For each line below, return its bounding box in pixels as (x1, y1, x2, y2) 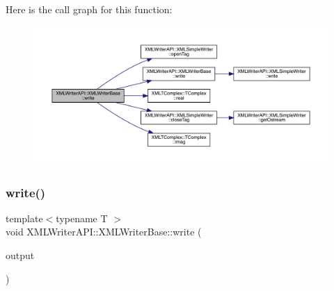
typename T (56, 210, 108, 225)
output (6, 248, 35, 262)
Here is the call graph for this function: (6, 2, 173, 16)
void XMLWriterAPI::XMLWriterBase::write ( (6, 224, 202, 239)
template (6, 210, 43, 225)
